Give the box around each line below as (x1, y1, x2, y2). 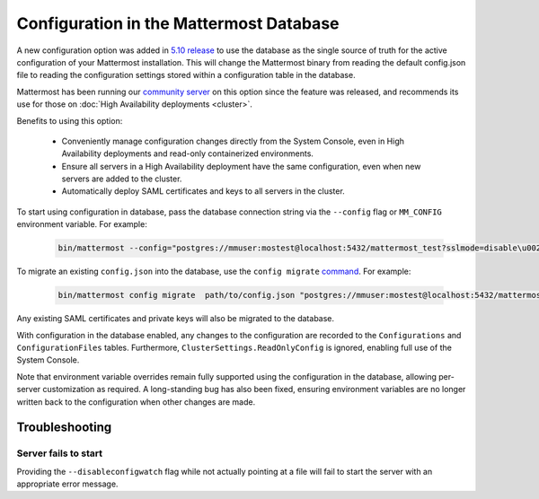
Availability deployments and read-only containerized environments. (61, 148, 314, 159)
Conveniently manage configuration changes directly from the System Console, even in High (61, 136, 404, 146)
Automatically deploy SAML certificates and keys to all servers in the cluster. (61, 186, 345, 197)
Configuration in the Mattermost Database (16, 13, 340, 33)
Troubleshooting (16, 420, 112, 435)
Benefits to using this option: (16, 115, 123, 126)
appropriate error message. (16, 478, 119, 489)
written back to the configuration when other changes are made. (16, 396, 256, 407)
